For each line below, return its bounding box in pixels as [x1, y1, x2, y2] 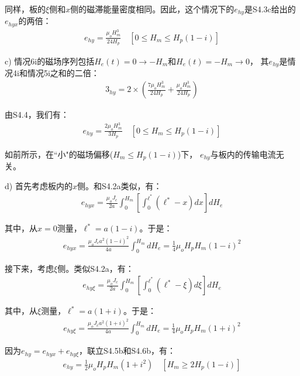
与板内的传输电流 [210, 148, 276, 160]
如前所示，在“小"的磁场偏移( [5, 148, 113, 160]
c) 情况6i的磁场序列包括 [5, 55, 95, 67]
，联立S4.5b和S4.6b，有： [79, 344, 175, 357]
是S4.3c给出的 [244, 3, 296, 15]
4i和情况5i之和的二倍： [12, 67, 99, 79]
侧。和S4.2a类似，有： [77, 179, 162, 192]
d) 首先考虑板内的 [5, 179, 73, 192]
